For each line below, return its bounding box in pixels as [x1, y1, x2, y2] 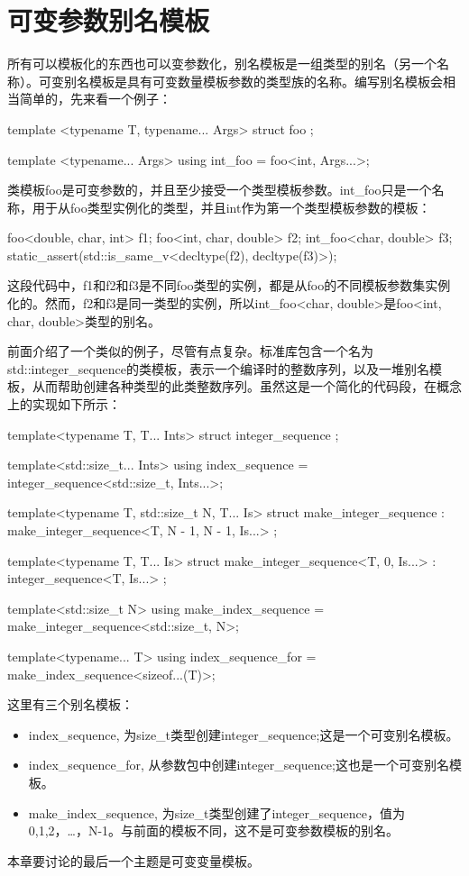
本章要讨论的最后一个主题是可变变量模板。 [7, 851, 260, 870]
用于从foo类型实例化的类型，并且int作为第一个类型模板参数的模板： [32, 197, 431, 216]
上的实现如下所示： [7, 395, 121, 414]
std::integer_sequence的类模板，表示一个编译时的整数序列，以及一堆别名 [7, 359, 430, 378]
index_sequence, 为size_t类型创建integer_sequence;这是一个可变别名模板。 [28, 725, 459, 744]
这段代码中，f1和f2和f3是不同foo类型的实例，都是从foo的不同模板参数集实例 [7, 276, 451, 295]
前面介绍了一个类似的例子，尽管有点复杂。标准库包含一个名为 [7, 342, 373, 360]
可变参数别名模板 [7, 2, 210, 39]
